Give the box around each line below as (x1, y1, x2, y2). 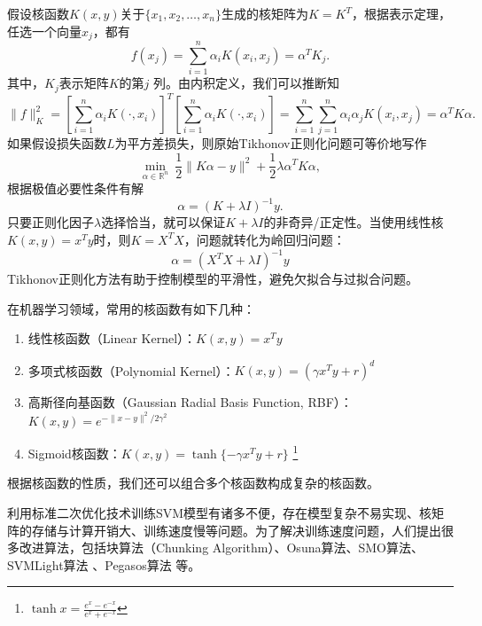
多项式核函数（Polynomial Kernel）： (27, 361, 235, 380)
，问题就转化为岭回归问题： (183, 230, 346, 248)
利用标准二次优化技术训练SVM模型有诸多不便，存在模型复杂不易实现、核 (7, 504, 432, 522)
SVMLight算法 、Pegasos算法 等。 (7, 555, 201, 574)
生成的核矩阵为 (222, 4, 308, 22)
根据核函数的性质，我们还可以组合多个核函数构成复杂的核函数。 (7, 473, 379, 492)
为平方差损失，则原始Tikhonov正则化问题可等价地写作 (114, 134, 427, 153)
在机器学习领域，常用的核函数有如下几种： (7, 299, 255, 317)
